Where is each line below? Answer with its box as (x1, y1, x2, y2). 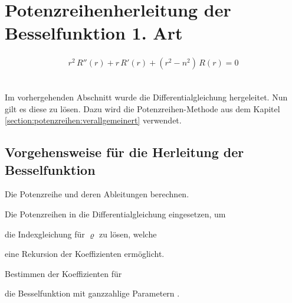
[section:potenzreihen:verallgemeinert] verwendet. (5, 114, 182, 126)
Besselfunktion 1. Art (5, 21, 183, 45)
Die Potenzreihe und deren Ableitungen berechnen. (5, 188, 189, 200)
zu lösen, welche (99, 227, 157, 240)
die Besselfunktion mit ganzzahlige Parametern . (5, 287, 180, 299)
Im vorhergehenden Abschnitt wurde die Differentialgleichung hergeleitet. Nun (5, 90, 288, 103)
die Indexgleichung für (5, 227, 85, 240)
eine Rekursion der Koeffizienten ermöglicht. (5, 247, 165, 260)
